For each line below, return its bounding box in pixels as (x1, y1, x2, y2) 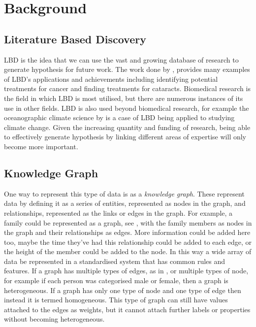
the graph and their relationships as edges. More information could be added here (4, 227, 251, 237)
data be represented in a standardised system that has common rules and (4, 256, 225, 266)
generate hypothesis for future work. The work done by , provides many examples (4, 64, 250, 74)
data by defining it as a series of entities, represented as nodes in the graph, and (4, 198, 246, 208)
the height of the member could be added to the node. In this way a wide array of (4, 246, 252, 257)
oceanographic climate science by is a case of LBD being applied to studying (4, 112, 235, 123)
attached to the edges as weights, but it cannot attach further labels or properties (4, 304, 251, 314)
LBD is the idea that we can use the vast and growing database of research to (4, 54, 239, 65)
